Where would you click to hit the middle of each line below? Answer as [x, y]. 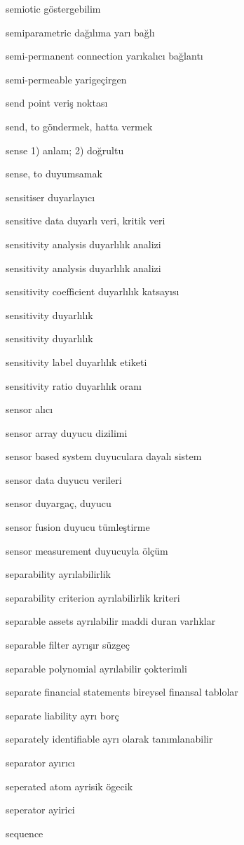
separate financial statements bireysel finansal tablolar [122, 692]
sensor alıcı [29, 409]
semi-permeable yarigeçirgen [66, 79]
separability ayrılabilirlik [58, 574]
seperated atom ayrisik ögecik [69, 786]
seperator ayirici [40, 810]
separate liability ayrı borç [62, 715]
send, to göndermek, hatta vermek [79, 126]
